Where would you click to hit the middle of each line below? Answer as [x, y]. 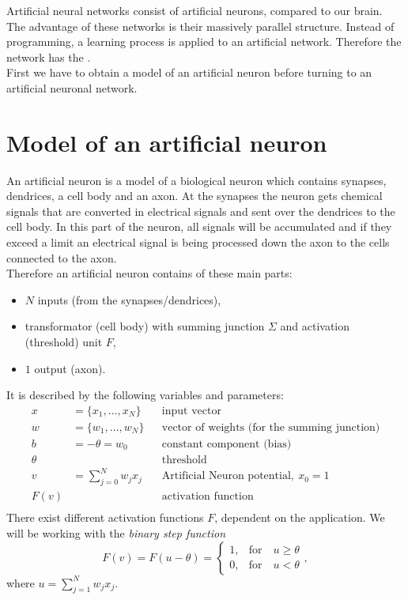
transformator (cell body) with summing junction [145, 326]
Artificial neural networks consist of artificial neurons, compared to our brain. [195, 10]
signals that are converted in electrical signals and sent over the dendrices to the [201, 211]
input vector [191, 411]
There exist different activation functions [105, 517]
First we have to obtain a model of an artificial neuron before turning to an [189, 72]
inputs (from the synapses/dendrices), [129, 299]
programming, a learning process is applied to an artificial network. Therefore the [204, 42]
